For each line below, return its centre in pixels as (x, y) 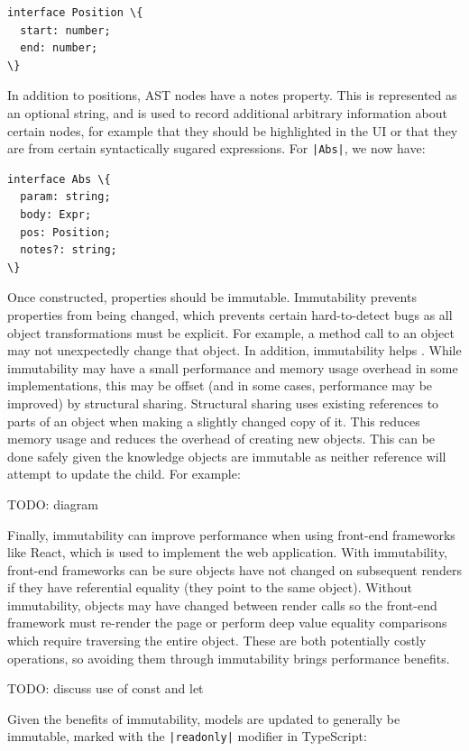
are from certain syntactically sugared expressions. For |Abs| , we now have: (216, 148)
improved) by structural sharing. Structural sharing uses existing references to (223, 403)
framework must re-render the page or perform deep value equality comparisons (227, 623)
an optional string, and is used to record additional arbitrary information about (227, 112)
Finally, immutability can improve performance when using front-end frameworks (231, 534)
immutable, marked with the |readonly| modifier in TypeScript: (187, 736)
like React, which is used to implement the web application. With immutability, (228, 552)
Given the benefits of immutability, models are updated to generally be (204, 718)
